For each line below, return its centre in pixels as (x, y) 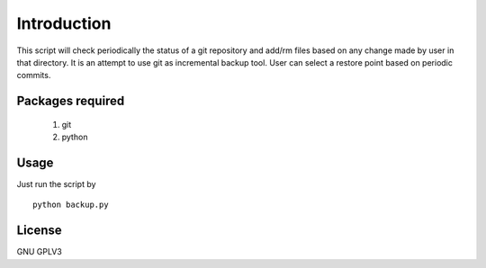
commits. (34, 76)
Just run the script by (56, 184)
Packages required (71, 101)
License (39, 231)
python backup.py (71, 205)
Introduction (64, 23)
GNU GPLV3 (40, 252)
